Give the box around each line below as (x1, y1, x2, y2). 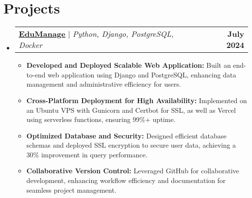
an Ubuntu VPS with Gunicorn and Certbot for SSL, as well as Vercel (26, 105, 236, 115)
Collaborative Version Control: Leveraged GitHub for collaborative (26, 166, 239, 176)
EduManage (18, 28, 66, 40)
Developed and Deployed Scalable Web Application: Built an (26, 60, 231, 70)
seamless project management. (26, 184, 117, 195)
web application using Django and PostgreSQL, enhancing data (48, 69, 236, 79)
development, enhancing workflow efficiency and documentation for (26, 175, 226, 185)
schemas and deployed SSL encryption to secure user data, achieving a (26, 140, 236, 150)
